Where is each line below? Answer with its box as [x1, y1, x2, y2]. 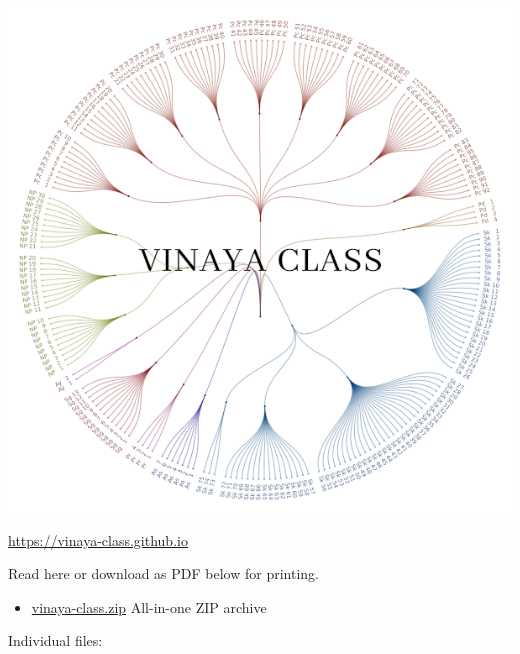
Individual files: [8, 630, 103, 651]
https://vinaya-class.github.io [8, 529, 188, 550]
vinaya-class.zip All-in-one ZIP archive [31, 596, 267, 617]
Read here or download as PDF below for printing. [8, 563, 319, 584]
